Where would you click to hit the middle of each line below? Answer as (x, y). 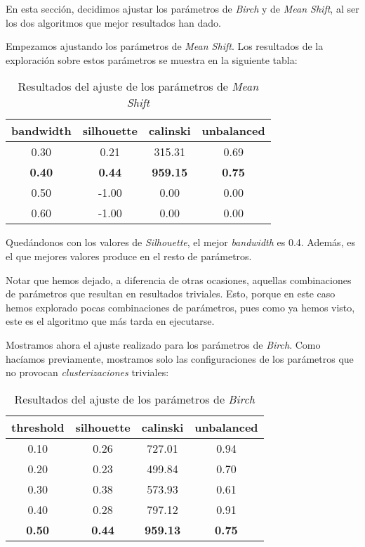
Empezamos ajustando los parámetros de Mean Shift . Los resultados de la (165, 46)
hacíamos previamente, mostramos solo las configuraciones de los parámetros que (180, 358)
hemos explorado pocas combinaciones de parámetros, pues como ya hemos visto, (180, 307)
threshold (38, 427)
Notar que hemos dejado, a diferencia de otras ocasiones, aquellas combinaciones (179, 279)
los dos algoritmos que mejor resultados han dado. (113, 22)
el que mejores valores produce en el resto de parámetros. (129, 256)
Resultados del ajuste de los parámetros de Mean (138, 86)
